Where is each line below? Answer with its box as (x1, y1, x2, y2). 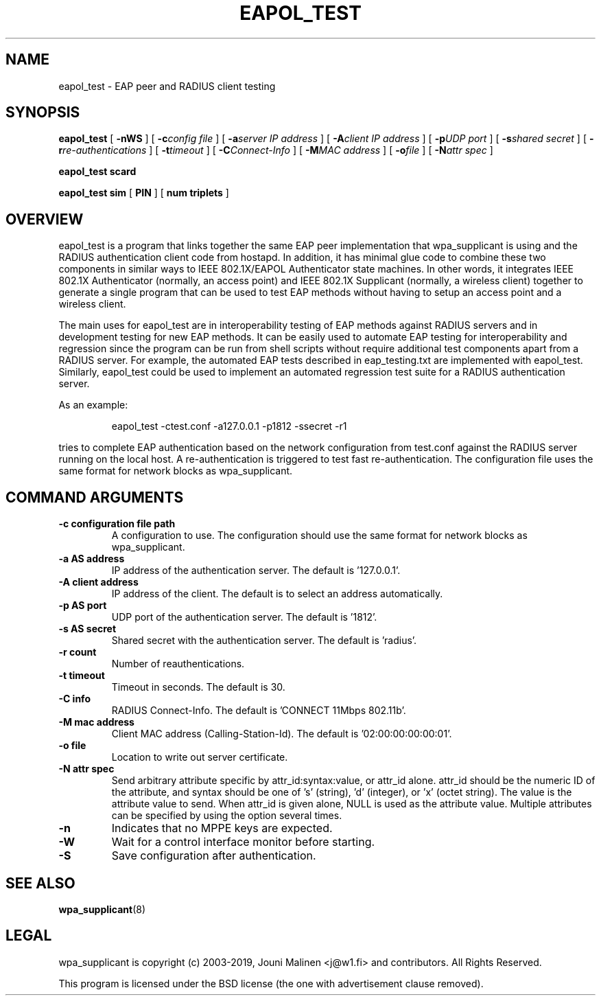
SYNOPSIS (5, 104, 80, 122)
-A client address (58, 576, 139, 588)
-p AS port (58, 599, 107, 612)
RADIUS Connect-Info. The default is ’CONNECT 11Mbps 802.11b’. (111, 704, 406, 717)
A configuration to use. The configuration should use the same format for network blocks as (111, 529, 528, 542)
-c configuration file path (58, 518, 176, 530)
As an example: (58, 399, 128, 411)
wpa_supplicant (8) (58, 903, 146, 915)
